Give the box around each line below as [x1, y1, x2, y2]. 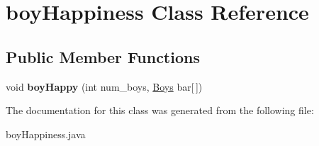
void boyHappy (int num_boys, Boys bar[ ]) [6, 79, 203, 94]
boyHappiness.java [6, 126, 86, 141]
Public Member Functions [6, 45, 200, 67]
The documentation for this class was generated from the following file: [6, 103, 314, 118]
